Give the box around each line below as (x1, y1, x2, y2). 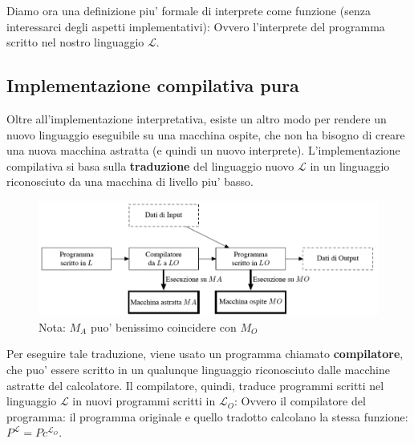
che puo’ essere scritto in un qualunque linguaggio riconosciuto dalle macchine (6, 361, 390, 378)
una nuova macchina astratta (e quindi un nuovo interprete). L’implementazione (6, 142, 400, 159)
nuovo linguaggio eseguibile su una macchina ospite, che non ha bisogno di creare (6, 126, 405, 143)
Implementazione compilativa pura (6, 73, 299, 98)
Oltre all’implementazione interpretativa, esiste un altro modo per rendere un (6, 110, 387, 127)
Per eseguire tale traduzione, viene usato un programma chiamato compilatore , (6, 345, 404, 362)
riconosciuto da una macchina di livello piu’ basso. (6, 173, 254, 190)
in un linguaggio (310, 157, 390, 174)
